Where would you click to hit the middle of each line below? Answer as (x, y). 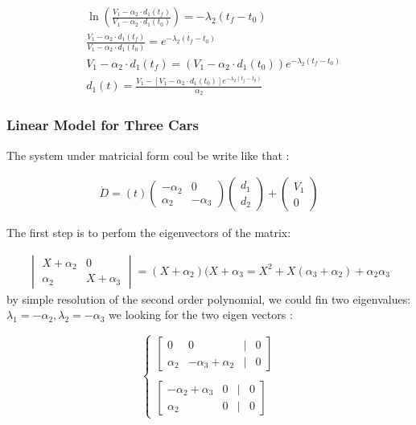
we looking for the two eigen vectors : (201, 315)
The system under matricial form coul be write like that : (148, 155)
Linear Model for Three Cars (103, 125)
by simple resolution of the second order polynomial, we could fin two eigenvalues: (209, 298)
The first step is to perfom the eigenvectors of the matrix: (149, 233)
